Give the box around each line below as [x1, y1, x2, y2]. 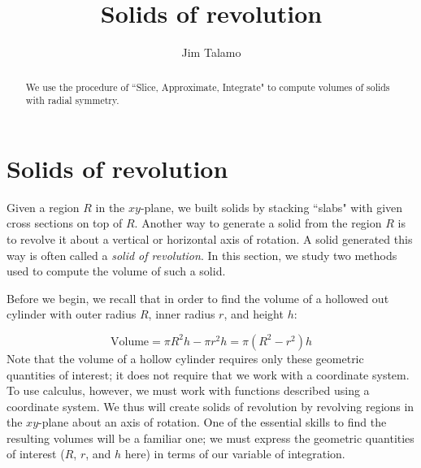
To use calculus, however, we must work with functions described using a [7, 382, 370, 399]
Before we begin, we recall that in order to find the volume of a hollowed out [7, 289, 389, 306]
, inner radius [148, 305, 215, 323]
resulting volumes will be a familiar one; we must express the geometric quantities [7, 429, 414, 446]
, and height [224, 305, 284, 323]
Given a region [7, 198, 80, 215]
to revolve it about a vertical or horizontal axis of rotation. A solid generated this [7, 230, 413, 247]
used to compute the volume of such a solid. [7, 262, 226, 279]
